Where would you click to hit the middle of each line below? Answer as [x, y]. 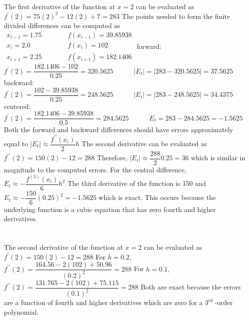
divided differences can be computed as [62, 25]
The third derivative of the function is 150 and [137, 183]
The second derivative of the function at [64, 247]
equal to [16, 143]
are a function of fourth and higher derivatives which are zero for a [103, 302]
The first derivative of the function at [60, 7]
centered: [17, 106]
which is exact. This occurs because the [157, 197]
